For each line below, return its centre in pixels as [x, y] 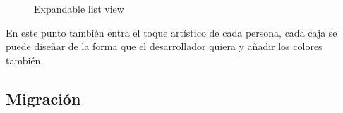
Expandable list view [79, 8]
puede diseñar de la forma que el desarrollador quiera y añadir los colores [164, 46]
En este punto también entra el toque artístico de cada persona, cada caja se [171, 32]
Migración [43, 98]
